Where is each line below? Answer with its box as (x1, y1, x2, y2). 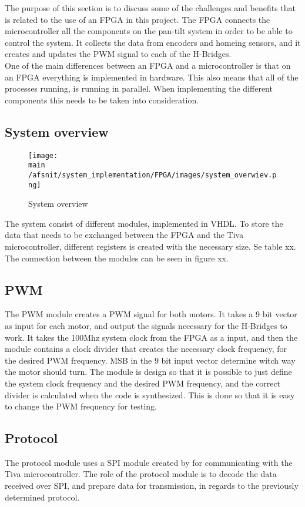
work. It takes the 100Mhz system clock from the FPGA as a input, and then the (5, 331, 298, 343)
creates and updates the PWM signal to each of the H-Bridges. (5, 48, 232, 60)
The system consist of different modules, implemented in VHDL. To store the (5, 217, 283, 229)
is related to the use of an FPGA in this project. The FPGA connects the (5, 13, 270, 25)
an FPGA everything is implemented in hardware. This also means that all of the (5, 70, 299, 83)
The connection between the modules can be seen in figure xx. (5, 251, 229, 264)
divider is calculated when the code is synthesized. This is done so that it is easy (5, 388, 295, 401)
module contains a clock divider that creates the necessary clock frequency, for (5, 343, 287, 355)
